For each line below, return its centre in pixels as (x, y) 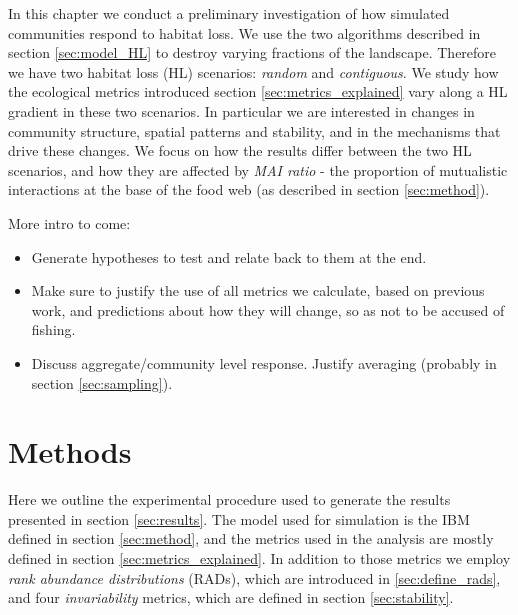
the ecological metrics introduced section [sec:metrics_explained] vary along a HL (258, 91)
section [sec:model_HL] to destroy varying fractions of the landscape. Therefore (252, 52)
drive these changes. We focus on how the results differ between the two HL (240, 150)
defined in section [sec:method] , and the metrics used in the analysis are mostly (251, 538)
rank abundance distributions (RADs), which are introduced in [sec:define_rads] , (254, 577)
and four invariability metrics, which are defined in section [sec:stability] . (231, 597)
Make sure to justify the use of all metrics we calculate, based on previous (258, 290)
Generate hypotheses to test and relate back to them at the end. (229, 256)
